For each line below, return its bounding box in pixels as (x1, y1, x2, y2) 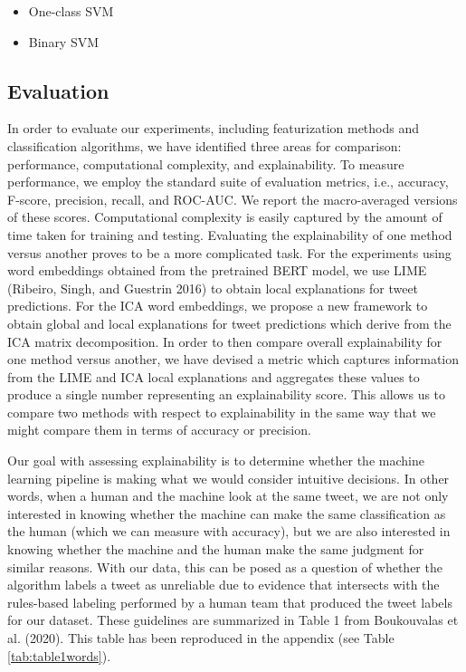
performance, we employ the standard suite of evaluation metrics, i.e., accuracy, (7, 172, 449, 191)
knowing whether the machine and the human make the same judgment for (7, 540, 424, 559)
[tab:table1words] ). (7, 646, 111, 665)
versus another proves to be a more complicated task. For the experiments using (7, 243, 452, 262)
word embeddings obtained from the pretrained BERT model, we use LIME (7, 261, 427, 280)
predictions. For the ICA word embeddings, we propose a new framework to (7, 296, 428, 315)
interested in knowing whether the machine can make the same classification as (7, 504, 446, 523)
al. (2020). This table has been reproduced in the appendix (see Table (7, 629, 395, 648)
